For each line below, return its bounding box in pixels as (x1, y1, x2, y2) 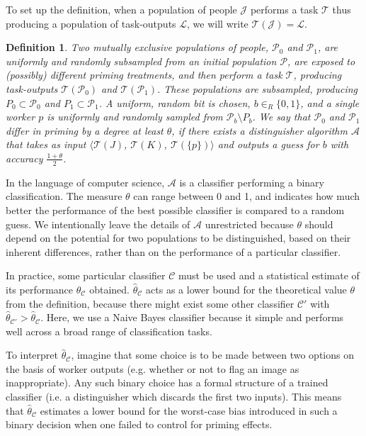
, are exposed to (287, 53, 355, 68)
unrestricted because (205, 216, 294, 231)
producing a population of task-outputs (6, 16, 176, 30)
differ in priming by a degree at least (6, 123, 164, 138)
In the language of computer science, (6, 174, 165, 189)
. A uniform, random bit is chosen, (98, 95, 251, 110)
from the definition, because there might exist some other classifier (6, 296, 294, 311)
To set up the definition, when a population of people (6, 2, 237, 16)
